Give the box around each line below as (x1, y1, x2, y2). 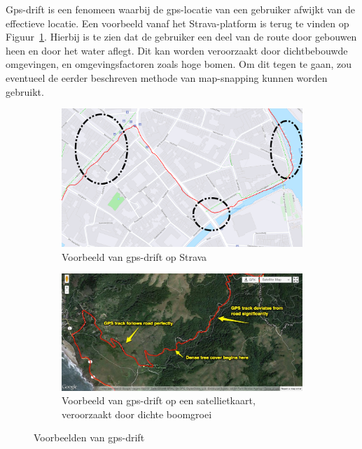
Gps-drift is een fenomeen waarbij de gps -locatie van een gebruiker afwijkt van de (6, 2, 356, 16)
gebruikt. (6, 84, 44, 99)
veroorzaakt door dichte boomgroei (62, 406, 212, 421)
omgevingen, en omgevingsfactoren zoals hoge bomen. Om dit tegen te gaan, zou (6, 57, 352, 71)
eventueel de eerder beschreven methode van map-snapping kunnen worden (6, 70, 328, 85)
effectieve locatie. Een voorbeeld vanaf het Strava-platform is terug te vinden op (6, 15, 349, 30)
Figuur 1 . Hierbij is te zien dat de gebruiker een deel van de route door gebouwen (6, 29, 357, 44)
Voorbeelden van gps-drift (34, 430, 145, 445)
